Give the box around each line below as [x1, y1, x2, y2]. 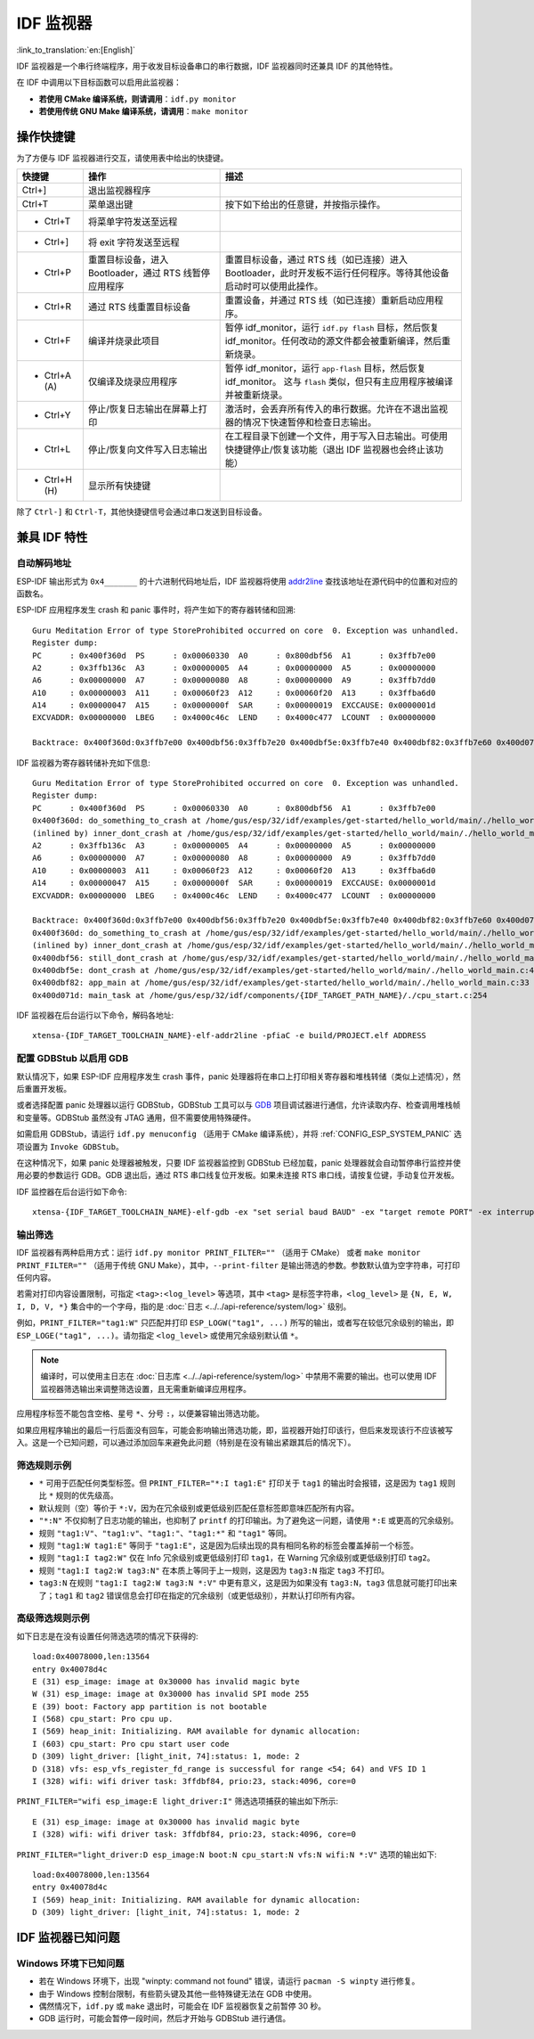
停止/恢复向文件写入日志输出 [87, 444, 208, 456]
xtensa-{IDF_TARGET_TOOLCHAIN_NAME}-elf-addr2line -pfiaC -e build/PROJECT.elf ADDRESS [32, 1030, 427, 1041]
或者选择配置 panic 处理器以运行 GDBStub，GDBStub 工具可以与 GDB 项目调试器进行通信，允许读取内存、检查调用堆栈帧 [16, 1100, 461, 1110]
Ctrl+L [44, 443, 71, 455]
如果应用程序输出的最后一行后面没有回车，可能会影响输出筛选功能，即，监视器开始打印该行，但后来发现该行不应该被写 [16, 1424, 453, 1435]
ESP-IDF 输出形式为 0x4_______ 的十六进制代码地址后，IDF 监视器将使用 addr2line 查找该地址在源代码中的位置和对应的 [16, 576, 458, 586]
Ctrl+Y [44, 409, 71, 422]
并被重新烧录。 [224, 389, 288, 401]
